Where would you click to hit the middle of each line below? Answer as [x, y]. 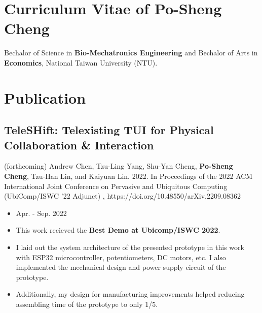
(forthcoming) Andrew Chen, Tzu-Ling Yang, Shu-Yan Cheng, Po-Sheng [119, 166]
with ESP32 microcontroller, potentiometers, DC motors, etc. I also [121, 257]
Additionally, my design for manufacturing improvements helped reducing [130, 294]
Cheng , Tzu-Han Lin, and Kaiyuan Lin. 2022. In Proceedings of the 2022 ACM [128, 176]
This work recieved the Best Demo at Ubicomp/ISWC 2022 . [118, 230]
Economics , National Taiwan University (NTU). [81, 62]
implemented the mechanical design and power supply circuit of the [121, 267]
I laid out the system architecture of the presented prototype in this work [130, 247]
